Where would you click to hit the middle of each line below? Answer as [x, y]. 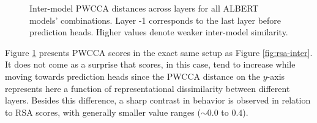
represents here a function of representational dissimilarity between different [147, 88]
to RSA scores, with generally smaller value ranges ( [103, 112]
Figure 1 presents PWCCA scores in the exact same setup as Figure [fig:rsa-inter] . [159, 52]
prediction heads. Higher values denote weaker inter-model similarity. [159, 32]
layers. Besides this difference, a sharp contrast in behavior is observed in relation [158, 100]
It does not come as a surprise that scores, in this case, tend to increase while [150, 64]
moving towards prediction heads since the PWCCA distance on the [133, 76]
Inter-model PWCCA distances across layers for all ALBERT [144, 8]
